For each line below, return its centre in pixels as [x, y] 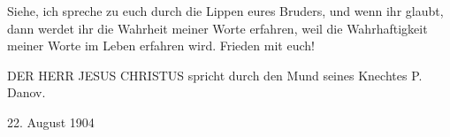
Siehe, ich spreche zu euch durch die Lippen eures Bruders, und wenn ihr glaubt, [225, 11]
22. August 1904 [51, 122]
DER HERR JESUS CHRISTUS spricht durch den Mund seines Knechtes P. [215, 75]
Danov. [27, 92]
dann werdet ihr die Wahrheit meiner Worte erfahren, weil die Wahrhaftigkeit [217, 28]
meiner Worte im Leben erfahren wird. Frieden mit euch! [161, 46]
